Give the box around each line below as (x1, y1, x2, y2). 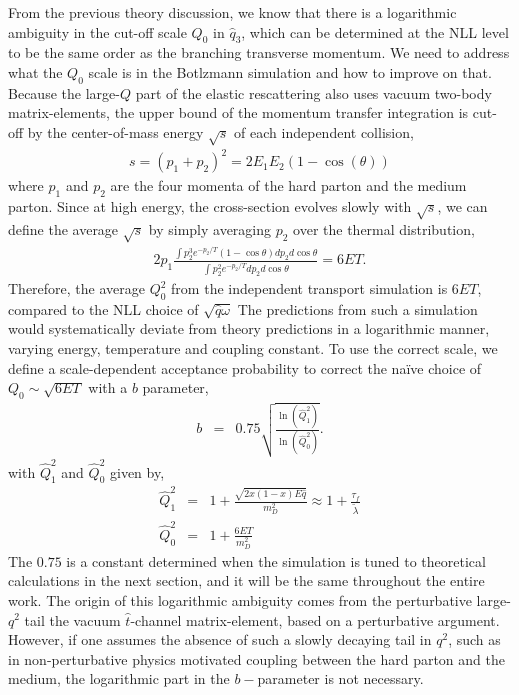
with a (88, 377, 128, 398)
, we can (437, 196, 488, 217)
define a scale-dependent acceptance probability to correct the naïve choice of (8, 357, 482, 378)
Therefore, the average (8, 278, 145, 299)
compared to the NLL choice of (8, 298, 199, 319)
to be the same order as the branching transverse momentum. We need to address (8, 42, 510, 63)
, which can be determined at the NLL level (241, 21, 509, 42)
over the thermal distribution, (293, 218, 475, 239)
